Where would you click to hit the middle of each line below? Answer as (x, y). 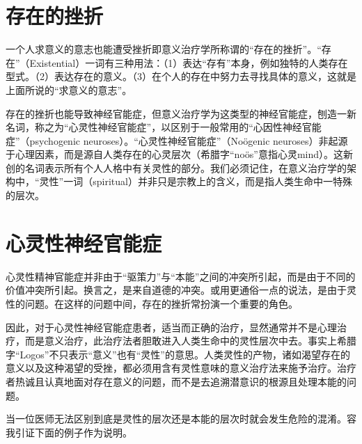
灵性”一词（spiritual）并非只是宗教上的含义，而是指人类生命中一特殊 (196, 181)
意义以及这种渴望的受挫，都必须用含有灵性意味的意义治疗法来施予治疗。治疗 (181, 368)
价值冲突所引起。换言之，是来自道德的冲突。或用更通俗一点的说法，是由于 (176, 290)
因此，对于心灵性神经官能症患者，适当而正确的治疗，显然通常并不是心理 (171, 327)
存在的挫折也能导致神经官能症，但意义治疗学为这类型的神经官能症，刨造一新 (181, 113)
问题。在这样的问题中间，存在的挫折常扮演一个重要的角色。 (161, 303)
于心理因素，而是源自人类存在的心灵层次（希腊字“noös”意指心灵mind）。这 (175, 154)
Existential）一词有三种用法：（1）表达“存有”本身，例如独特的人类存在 (189, 62)
